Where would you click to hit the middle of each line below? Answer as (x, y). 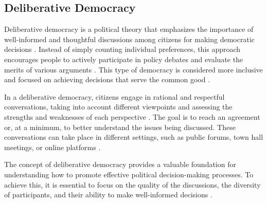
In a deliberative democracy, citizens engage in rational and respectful (114, 96)
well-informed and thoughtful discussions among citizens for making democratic (130, 39)
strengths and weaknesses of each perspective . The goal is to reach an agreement (132, 116)
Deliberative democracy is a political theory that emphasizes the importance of (129, 29)
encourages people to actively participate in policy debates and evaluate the (124, 59)
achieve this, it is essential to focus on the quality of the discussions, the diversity (132, 184)
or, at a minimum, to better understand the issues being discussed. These (120, 127)
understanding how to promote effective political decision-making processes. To (129, 174)
